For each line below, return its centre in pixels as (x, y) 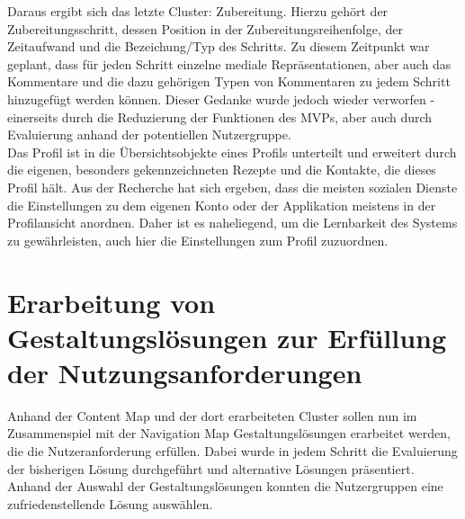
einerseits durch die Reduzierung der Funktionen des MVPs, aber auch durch (220, 116)
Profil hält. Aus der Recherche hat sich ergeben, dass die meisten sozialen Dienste (232, 187)
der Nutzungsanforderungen (185, 372)
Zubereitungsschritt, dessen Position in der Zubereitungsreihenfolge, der (205, 28)
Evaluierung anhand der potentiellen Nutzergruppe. (149, 134)
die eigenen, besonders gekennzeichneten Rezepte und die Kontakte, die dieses (222, 170)
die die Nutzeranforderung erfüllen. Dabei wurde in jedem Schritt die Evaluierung (232, 451)
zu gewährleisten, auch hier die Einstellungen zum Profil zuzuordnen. (198, 240)
